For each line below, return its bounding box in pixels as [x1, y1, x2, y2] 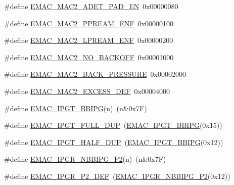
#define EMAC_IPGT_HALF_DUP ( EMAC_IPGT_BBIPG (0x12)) [4, 136, 223, 147]
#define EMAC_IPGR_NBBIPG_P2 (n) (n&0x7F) [4, 154, 166, 164]
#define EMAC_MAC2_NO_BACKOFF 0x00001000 [4, 52, 174, 62]
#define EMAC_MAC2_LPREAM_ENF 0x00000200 [4, 35, 173, 45]
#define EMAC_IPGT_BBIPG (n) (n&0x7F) [4, 103, 147, 113]
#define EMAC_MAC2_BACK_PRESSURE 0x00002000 [4, 69, 186, 79]
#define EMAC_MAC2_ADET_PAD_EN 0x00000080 [4, 1, 178, 11]
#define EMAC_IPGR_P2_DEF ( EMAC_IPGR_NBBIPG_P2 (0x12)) [4, 170, 230, 181]
